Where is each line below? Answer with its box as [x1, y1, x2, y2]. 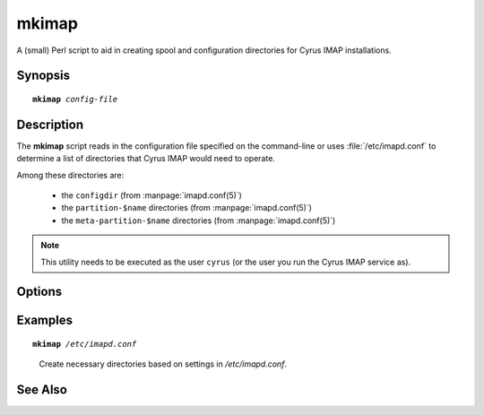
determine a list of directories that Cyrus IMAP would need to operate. [16, 153, 275, 164]
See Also [16, 382, 67, 398]
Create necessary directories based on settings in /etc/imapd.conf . [39, 359, 287, 369]
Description [16, 117, 84, 132]
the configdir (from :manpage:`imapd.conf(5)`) [61, 190, 242, 201]
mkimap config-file [32, 94, 118, 104]
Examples [16, 313, 73, 328]
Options [16, 284, 63, 299]
